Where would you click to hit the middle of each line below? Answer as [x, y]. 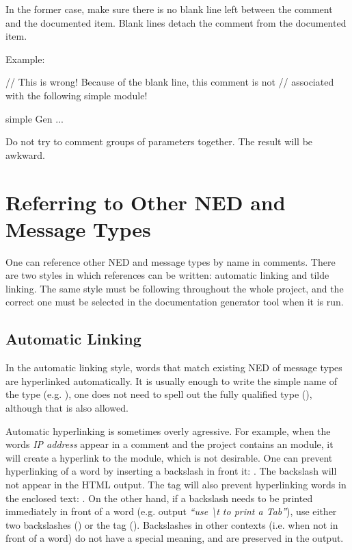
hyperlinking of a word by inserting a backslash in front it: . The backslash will [171, 471]
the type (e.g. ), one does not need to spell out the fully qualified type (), [159, 394]
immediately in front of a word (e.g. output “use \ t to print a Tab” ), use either [171, 511]
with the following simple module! [77, 95]
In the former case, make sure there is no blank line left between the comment [169, 9]
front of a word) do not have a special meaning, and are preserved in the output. [175, 538]
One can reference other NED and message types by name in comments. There [171, 261]
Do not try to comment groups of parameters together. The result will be [159, 141]
